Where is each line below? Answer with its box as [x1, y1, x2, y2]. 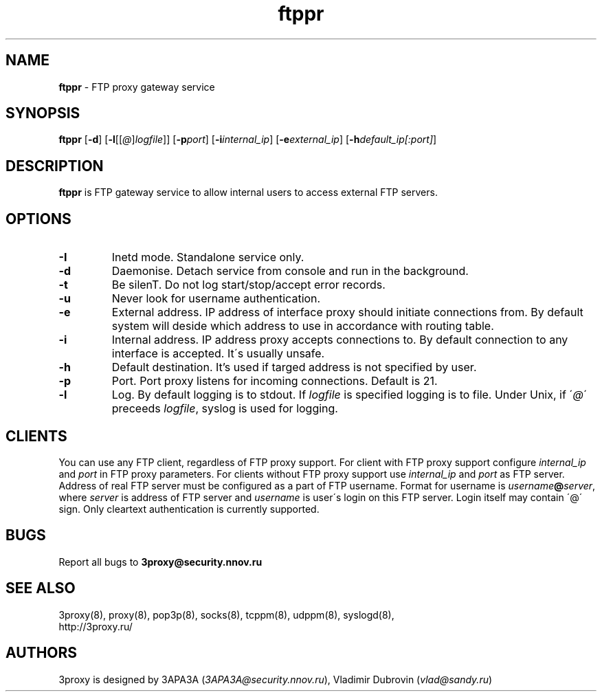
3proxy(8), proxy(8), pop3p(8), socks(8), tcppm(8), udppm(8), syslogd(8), [58, 608, 394, 621]
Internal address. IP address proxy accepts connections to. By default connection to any [111, 333, 568, 347]
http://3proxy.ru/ [58, 620, 133, 632]
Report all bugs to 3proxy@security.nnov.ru [58, 555, 263, 568]
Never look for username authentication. [111, 291, 321, 306]
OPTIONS [5, 210, 71, 228]
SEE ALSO [5, 579, 76, 597]
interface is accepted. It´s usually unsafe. [111, 346, 325, 361]
